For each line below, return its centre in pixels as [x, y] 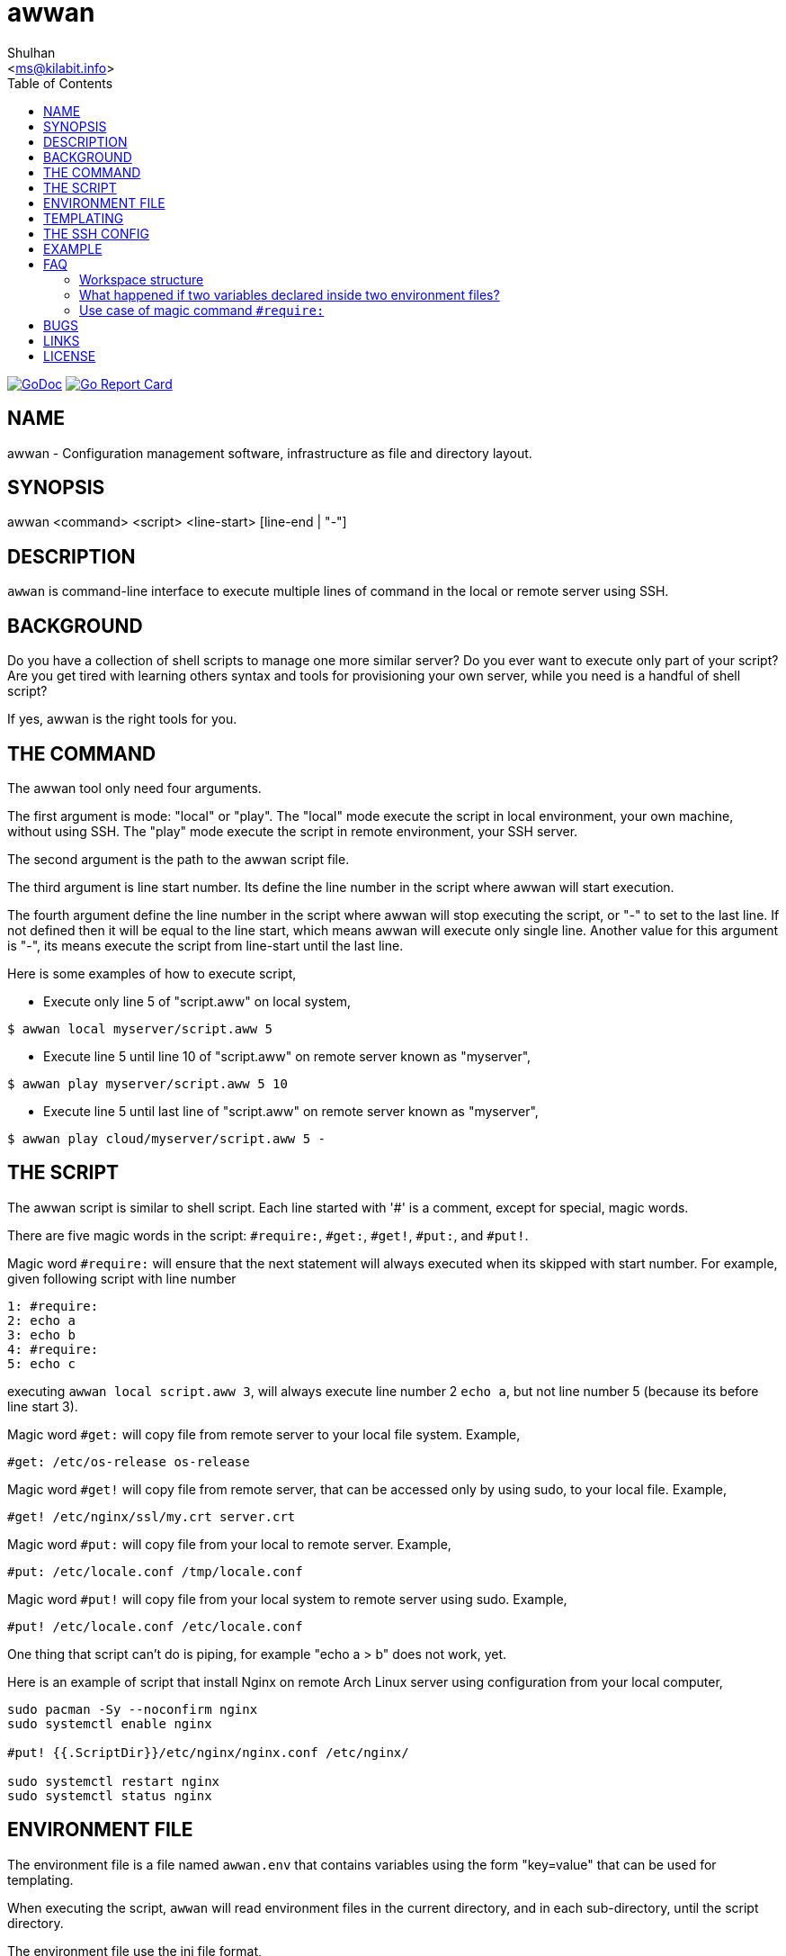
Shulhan [31, 52]
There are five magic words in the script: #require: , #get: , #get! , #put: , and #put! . [268, 1235]
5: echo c [41, 1363]
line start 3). [43, 1406]
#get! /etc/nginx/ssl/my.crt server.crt [152, 1516]
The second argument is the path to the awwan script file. [179, 859]
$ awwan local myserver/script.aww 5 [140, 1028]
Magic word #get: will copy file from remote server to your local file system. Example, [264, 1434]
